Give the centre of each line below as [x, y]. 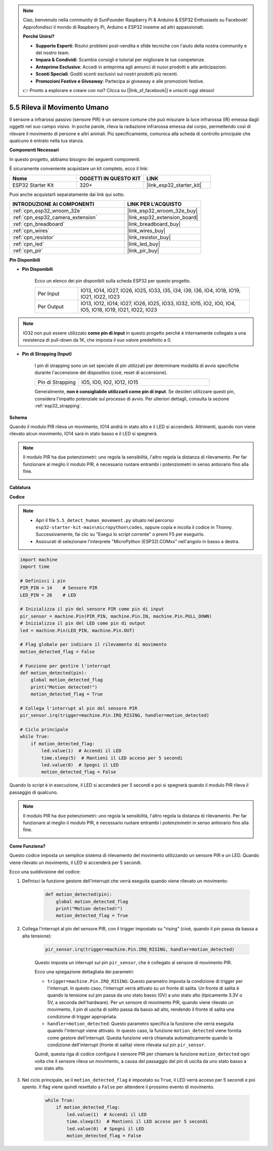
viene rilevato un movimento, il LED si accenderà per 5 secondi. [76, 862]
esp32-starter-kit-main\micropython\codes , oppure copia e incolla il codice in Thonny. [134, 527]
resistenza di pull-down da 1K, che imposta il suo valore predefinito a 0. [97, 340]
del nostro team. [53, 53]
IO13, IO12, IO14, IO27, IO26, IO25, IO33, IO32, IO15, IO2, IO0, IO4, [158, 304]
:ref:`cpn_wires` [31, 230]
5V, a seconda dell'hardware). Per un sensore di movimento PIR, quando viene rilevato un [140, 1002]
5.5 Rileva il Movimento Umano [59, 107]
